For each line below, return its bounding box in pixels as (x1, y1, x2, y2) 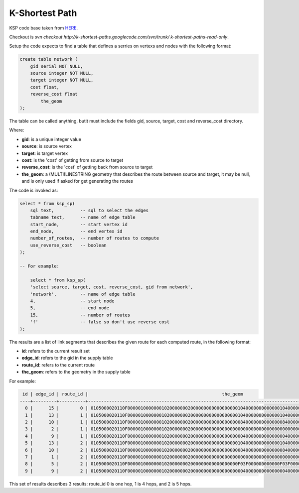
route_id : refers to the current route (21, 362, 95, 368)
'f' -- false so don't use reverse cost (30, 319, 170, 325)
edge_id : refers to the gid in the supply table (21, 355, 113, 361)
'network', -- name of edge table (30, 291, 136, 297)
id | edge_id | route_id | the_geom (22, 391, 244, 397)
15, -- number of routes (30, 312, 131, 318)
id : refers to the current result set (21, 348, 90, 354)
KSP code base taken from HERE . (9, 25, 78, 31)
